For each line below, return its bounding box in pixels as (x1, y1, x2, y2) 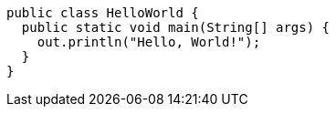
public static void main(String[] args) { (21, 20, 331, 35)
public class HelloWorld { (6, 5, 199, 20)
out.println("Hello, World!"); (37, 35, 261, 49)
